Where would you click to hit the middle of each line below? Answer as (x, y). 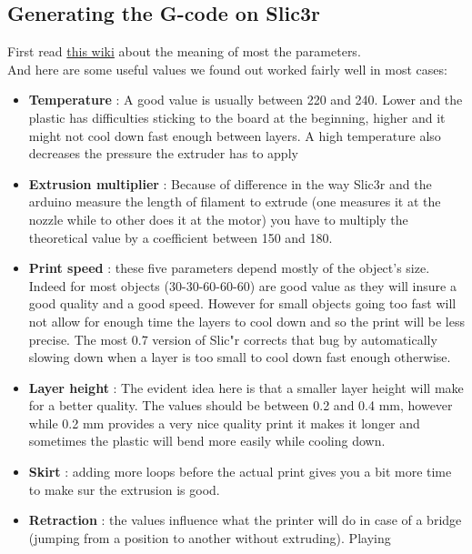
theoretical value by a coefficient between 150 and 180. (181, 237)
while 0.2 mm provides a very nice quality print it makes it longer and (224, 423)
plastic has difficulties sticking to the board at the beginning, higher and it (237, 117)
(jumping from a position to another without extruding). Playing (210, 537)
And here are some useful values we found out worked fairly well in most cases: (227, 69)
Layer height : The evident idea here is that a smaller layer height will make (246, 387)
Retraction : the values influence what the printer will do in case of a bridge (245, 520)
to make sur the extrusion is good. (124, 489)
